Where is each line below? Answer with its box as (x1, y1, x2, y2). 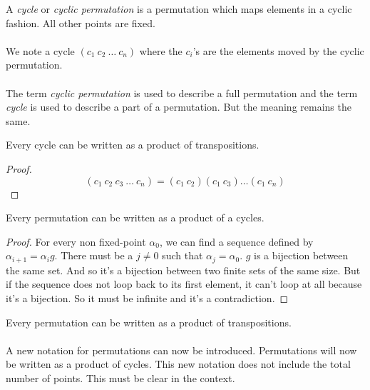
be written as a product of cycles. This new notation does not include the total (6, 356, 351, 371)
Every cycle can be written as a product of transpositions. (6, 137, 259, 152)
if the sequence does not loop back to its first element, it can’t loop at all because (6, 276, 362, 291)
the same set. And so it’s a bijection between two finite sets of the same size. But (6, 262, 361, 277)
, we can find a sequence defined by (159, 234, 314, 249)
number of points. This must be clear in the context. (6, 370, 235, 385)
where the (139, 43, 183, 58)
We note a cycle (6, 43, 75, 58)
